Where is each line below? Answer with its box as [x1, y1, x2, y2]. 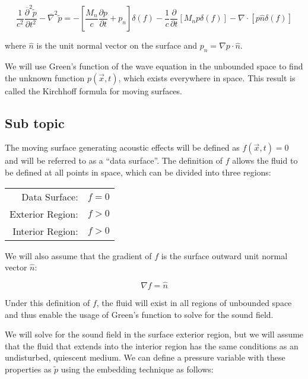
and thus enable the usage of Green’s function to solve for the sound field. [5, 308, 274, 320]
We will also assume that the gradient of [5, 249, 152, 262]
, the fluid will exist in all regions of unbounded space [96, 296, 292, 308]
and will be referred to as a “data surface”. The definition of [5, 154, 223, 167]
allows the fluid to [232, 154, 298, 167]
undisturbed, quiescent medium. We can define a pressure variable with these [5, 351, 285, 364]
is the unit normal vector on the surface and [36, 39, 198, 52]
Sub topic [5, 113, 65, 132]
